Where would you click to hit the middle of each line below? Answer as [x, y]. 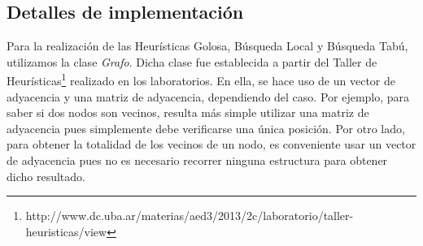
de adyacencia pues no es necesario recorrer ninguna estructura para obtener [197, 160]
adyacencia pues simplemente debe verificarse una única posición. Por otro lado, [206, 128]
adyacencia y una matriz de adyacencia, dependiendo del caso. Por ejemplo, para [208, 96]
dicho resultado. [46, 176]
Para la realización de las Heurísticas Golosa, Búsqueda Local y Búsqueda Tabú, [207, 46]
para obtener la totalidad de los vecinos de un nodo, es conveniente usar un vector [211, 144]
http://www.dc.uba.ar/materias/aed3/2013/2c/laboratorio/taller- [190, 216]
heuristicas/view [66, 231]
